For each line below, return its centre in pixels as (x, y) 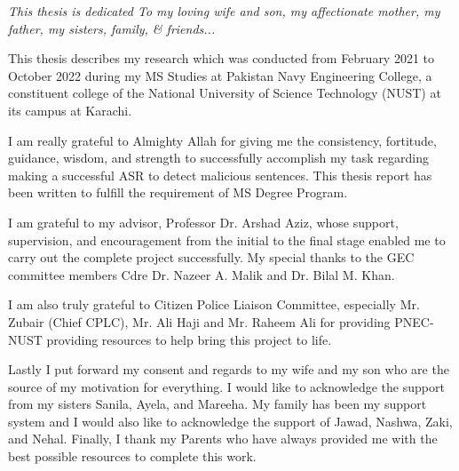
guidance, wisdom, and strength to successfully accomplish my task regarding (218, 158)
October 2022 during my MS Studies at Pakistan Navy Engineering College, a (220, 75)
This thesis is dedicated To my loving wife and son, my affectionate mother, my (224, 11)
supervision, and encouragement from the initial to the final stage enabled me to (227, 239)
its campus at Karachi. (70, 110)
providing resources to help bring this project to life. (189, 339)
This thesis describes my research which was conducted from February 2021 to (222, 58)
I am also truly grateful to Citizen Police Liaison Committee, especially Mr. (214, 304)
